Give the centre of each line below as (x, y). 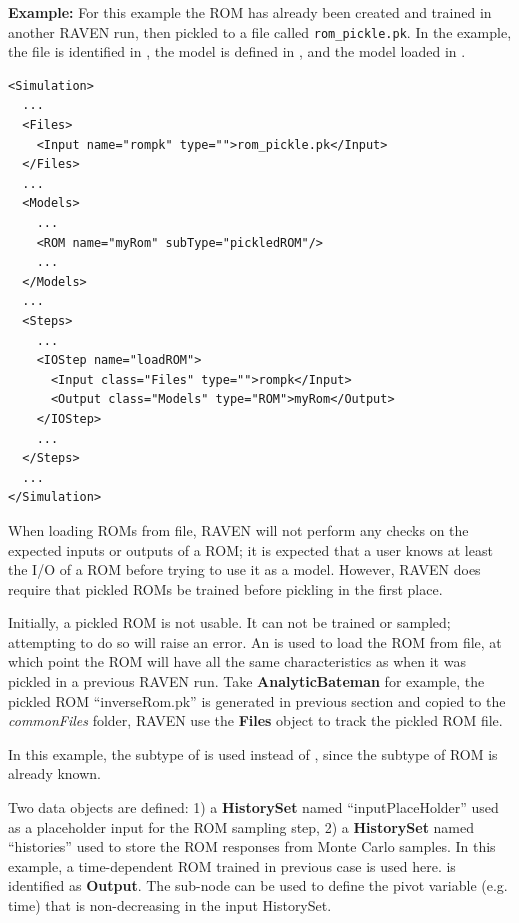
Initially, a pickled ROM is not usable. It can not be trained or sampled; (229, 622)
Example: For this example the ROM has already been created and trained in (250, 12)
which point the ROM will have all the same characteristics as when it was (237, 661)
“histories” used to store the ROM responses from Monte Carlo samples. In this (252, 846)
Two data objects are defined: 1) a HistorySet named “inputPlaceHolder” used (253, 807)
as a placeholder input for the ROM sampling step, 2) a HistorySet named (241, 826)
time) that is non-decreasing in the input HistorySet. (170, 905)
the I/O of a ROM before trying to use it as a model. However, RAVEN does (244, 569)
